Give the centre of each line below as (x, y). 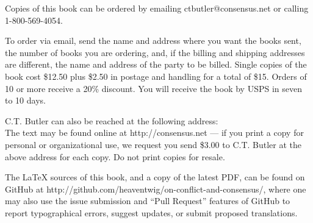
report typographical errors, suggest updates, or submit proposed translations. (151, 212)
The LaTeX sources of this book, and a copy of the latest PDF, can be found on (155, 177)
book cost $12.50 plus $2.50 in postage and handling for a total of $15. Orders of (156, 76)
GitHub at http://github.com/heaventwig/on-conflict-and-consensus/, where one (156, 189)
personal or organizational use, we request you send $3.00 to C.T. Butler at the (153, 144)
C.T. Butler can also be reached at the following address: (112, 120)
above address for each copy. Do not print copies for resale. (115, 156)
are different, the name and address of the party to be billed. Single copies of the (156, 64)
